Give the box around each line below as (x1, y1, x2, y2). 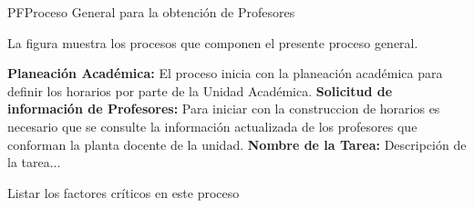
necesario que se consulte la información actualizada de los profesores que (7, 116, 417, 135)
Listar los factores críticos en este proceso (7, 183, 240, 202)
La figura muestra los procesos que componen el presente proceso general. (7, 33, 418, 52)
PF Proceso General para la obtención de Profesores (7, 3, 295, 21)
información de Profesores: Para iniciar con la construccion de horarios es (7, 99, 440, 118)
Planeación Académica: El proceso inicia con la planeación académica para (7, 64, 443, 83)
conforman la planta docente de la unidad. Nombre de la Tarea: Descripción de (7, 134, 467, 154)
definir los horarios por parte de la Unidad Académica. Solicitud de (7, 81, 393, 100)
